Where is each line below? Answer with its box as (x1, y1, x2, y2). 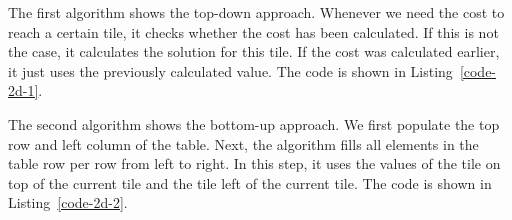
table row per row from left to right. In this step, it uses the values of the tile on (8, 153, 501, 174)
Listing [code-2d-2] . (8, 192, 128, 213)
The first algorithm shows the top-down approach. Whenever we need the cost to (8, 2, 505, 22)
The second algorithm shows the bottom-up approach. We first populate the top (8, 113, 500, 134)
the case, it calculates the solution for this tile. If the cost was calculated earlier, (8, 41, 500, 62)
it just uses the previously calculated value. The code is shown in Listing (8, 60, 453, 81)
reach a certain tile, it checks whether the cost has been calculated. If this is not (8, 21, 499, 42)
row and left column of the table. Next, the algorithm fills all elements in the (8, 133, 479, 154)
